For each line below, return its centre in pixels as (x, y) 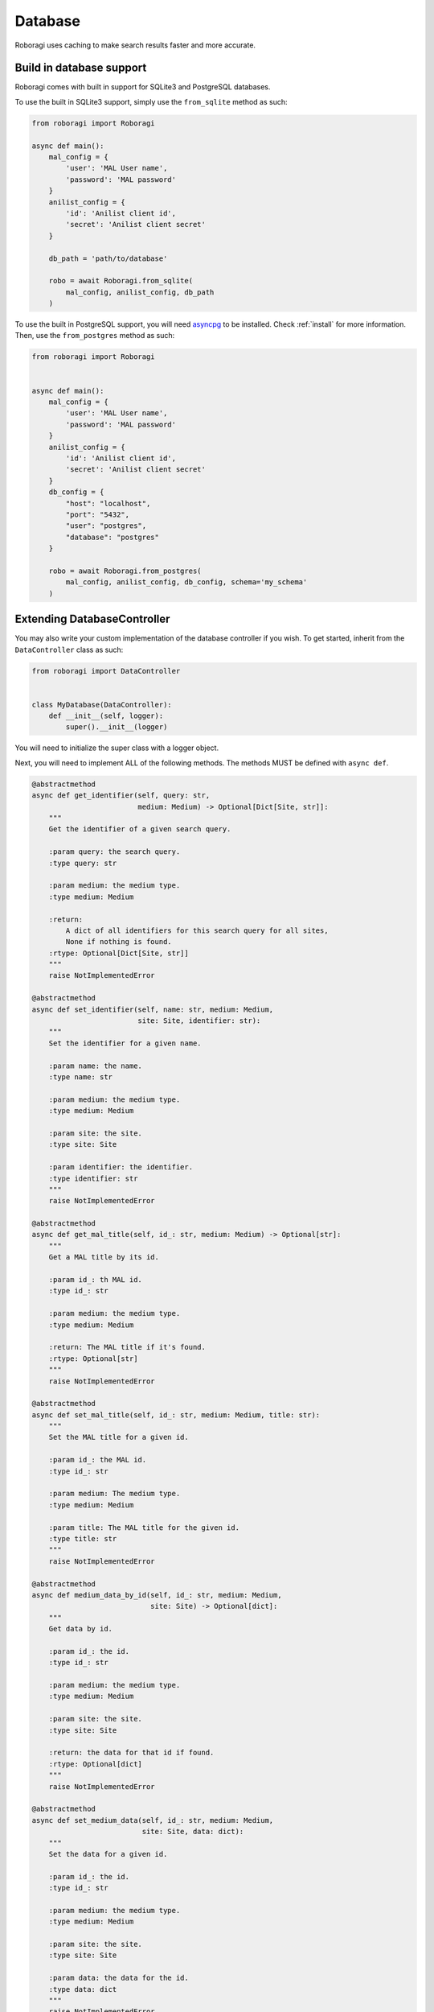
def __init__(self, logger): (106, 716)
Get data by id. (80, 1629)
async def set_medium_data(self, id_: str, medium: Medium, (153, 1820)
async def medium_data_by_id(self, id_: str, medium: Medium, (157, 1595)
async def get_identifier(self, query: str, (121, 796)
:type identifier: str (93, 1178)
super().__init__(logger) (117, 727)
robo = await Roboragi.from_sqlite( (121, 281)
